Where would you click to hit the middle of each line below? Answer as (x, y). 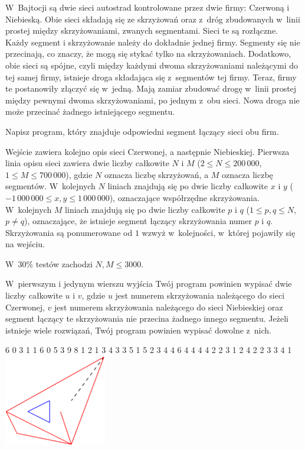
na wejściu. (25, 244)
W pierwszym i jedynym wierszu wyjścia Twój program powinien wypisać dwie (149, 284)
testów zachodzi (64, 263)
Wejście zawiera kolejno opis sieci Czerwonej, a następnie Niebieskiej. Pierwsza (147, 151)
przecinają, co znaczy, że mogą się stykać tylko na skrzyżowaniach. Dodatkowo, (148, 54)
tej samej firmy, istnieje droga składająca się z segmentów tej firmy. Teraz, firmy (151, 77)
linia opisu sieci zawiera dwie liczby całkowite (87, 163)
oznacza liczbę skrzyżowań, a (156, 174)
